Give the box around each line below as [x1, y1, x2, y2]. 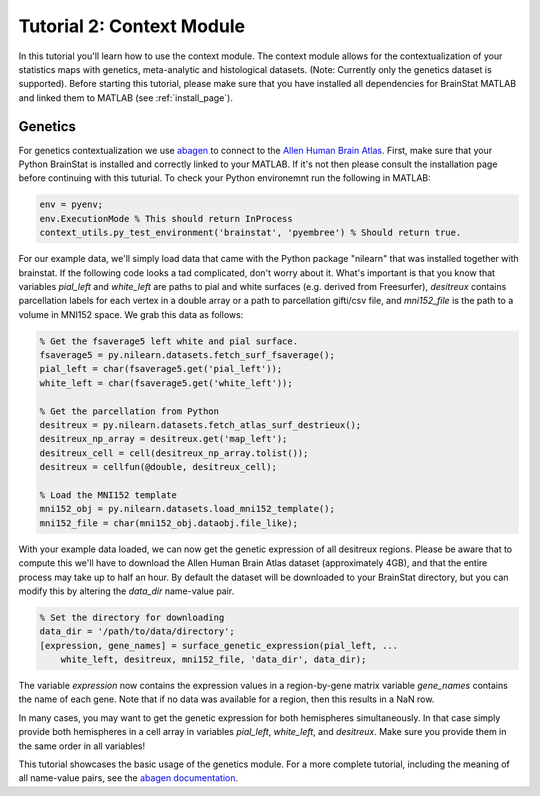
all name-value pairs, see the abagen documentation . [18, 772, 239, 784]
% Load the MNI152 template [39, 490, 177, 500]
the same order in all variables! [18, 740, 145, 752]
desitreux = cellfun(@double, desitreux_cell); [39, 461, 277, 473]
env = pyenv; [39, 199, 104, 210]
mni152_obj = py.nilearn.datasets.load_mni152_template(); [39, 503, 335, 515]
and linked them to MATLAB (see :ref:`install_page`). [18, 91, 234, 104]
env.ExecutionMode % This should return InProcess [39, 213, 294, 224]
